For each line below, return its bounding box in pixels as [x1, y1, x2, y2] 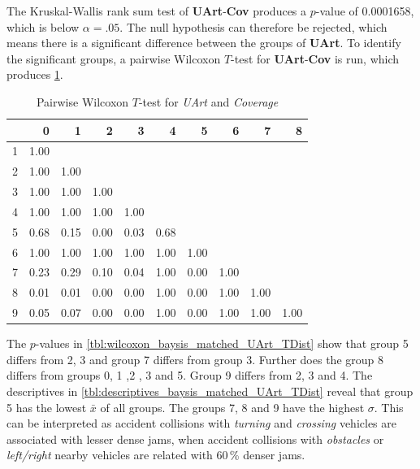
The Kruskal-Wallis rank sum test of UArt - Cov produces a [6, 2, 307, 19]
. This [374, 398, 404, 415]
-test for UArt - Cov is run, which [231, 50, 400, 67]
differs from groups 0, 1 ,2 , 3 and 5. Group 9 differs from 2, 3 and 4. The [6, 367, 373, 384]
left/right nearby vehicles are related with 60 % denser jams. [6, 446, 305, 463]
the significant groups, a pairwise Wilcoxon [6, 50, 221, 67]
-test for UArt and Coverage [138, 93, 279, 110]
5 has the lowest [6, 398, 87, 415]
